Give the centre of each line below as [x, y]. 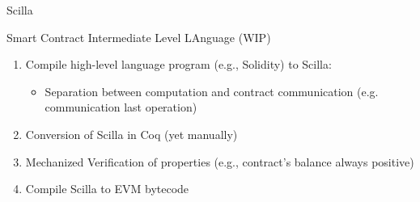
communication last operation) [121, 107]
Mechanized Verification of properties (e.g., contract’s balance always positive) [220, 161]
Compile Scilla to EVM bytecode [107, 189]
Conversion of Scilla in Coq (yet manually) [132, 134]
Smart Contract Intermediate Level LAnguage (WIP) [139, 37]
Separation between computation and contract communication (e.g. [212, 91]
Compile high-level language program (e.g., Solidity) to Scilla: [178, 64]
